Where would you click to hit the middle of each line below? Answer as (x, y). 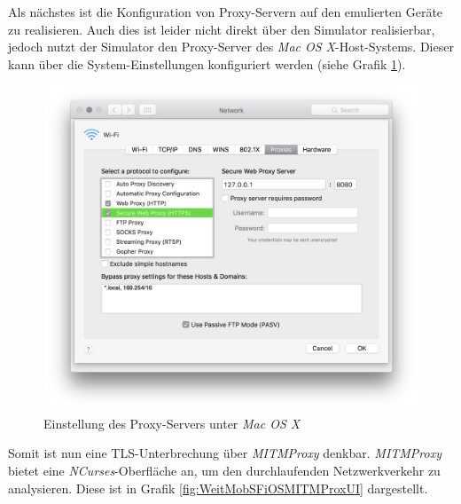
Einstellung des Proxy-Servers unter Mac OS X (172, 423)
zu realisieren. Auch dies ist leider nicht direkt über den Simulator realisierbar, (222, 29)
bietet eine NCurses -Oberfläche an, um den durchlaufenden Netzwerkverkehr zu (224, 471)
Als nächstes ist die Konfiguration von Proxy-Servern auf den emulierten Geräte (226, 12)
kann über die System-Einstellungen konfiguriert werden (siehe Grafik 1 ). (207, 63)
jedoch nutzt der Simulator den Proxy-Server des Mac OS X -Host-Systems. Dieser (231, 47)
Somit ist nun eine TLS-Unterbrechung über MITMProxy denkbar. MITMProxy (225, 453)
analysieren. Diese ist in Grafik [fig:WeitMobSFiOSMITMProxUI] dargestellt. (218, 488)
